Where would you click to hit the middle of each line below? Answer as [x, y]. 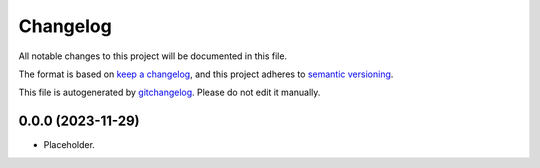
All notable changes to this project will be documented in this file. [153, 56]
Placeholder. [69, 145]
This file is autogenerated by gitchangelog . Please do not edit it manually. [169, 92]
